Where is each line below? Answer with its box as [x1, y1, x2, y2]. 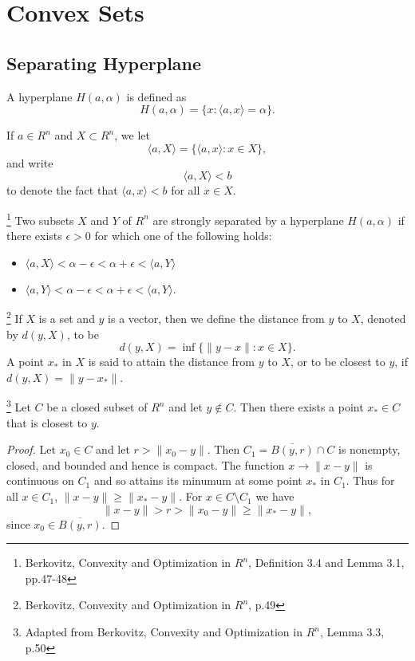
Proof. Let [6, 441, 56, 458]
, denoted [360, 310, 406, 327]
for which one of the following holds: [94, 227, 272, 244]
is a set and [38, 310, 95, 327]
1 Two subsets [6, 209, 74, 228]
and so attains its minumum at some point [93, 472, 302, 489]
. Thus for [346, 472, 395, 489]
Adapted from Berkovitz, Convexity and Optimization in [25, 624, 302, 640]
